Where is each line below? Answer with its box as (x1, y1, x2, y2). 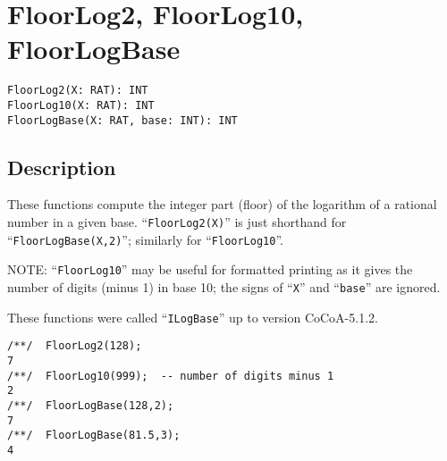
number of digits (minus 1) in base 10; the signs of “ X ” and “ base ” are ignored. (7, 278, 441, 297)
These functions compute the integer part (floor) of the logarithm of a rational (7, 195, 437, 214)
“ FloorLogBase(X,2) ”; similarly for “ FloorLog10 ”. (7, 230, 283, 248)
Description (7, 153, 116, 180)
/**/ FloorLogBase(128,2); (7, 398, 174, 412)
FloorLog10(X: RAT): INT (7, 98, 155, 112)
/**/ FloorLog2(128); (7, 339, 142, 353)
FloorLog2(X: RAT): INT (7, 84, 148, 97)
